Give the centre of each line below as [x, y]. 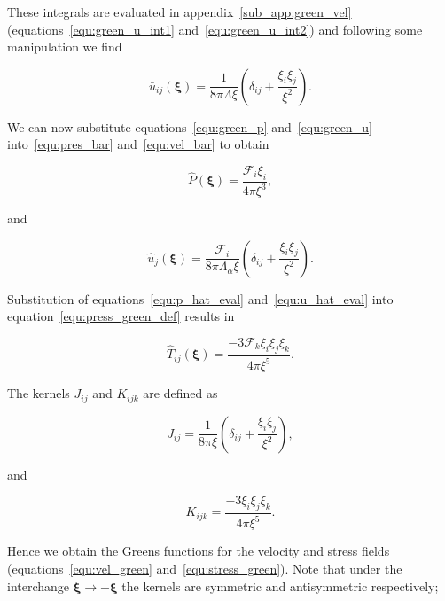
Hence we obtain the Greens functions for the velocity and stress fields [199, 551]
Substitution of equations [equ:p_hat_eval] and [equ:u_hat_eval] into [200, 298]
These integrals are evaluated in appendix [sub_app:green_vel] [180, 12]
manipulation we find [65, 47]
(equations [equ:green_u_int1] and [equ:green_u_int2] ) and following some [215, 29]
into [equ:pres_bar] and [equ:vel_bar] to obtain [138, 144]
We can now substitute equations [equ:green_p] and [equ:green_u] [190, 126]
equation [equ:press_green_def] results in [121, 316]
